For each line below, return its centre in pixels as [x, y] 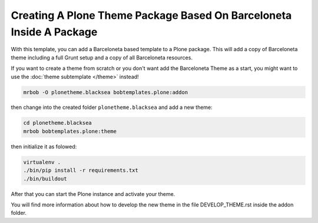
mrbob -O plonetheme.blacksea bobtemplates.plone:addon [106, 92]
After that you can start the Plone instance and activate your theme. [93, 194]
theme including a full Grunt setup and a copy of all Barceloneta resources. [102, 57]
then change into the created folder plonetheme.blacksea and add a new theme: [112, 107]
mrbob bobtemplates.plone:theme [70, 131]
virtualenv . [42, 162]
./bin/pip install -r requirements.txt [81, 170]
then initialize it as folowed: [44, 147]
